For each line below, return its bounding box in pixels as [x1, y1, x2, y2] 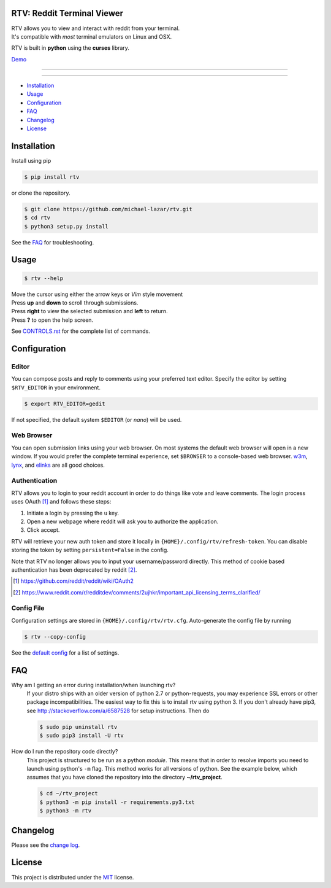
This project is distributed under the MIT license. [11, 873, 134, 881]
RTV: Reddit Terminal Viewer [11, 8, 124, 18]
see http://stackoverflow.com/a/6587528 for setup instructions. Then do [26, 707, 210, 714]
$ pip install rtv [24, 173, 80, 181]
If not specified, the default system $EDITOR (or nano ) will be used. [11, 416, 182, 423]
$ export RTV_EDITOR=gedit [24, 400, 105, 407]
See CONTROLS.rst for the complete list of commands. [11, 327, 150, 335]
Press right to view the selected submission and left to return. [11, 308, 168, 315]
